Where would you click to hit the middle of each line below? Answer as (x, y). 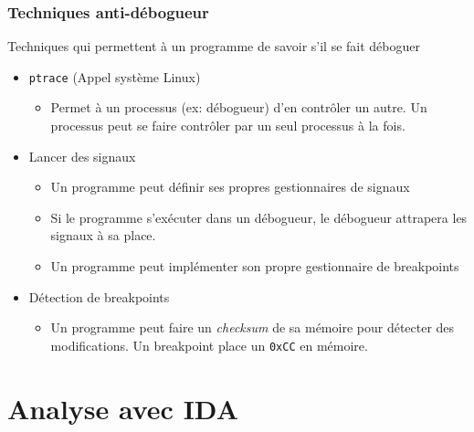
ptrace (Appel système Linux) (115, 76)
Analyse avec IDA (123, 408)
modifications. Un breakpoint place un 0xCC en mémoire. (209, 345)
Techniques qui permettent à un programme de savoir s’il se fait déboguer (214, 46)
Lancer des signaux (82, 156)
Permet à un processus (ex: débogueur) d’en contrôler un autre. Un (239, 107)
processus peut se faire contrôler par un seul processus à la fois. (228, 126)
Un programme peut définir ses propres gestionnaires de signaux (230, 187)
